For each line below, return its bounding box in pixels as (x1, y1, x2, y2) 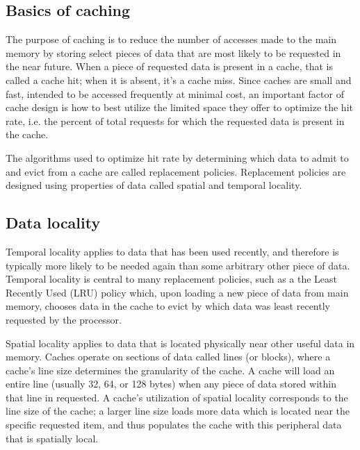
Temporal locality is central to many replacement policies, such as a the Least (6, 272, 338, 286)
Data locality (6, 212, 101, 233)
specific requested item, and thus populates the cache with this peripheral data (6, 417, 342, 432)
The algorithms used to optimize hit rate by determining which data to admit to (6, 150, 349, 165)
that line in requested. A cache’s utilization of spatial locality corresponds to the (6, 390, 348, 404)
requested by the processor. (6, 312, 122, 326)
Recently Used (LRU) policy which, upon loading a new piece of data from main (6, 285, 349, 299)
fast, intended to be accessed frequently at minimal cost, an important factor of (6, 86, 344, 101)
